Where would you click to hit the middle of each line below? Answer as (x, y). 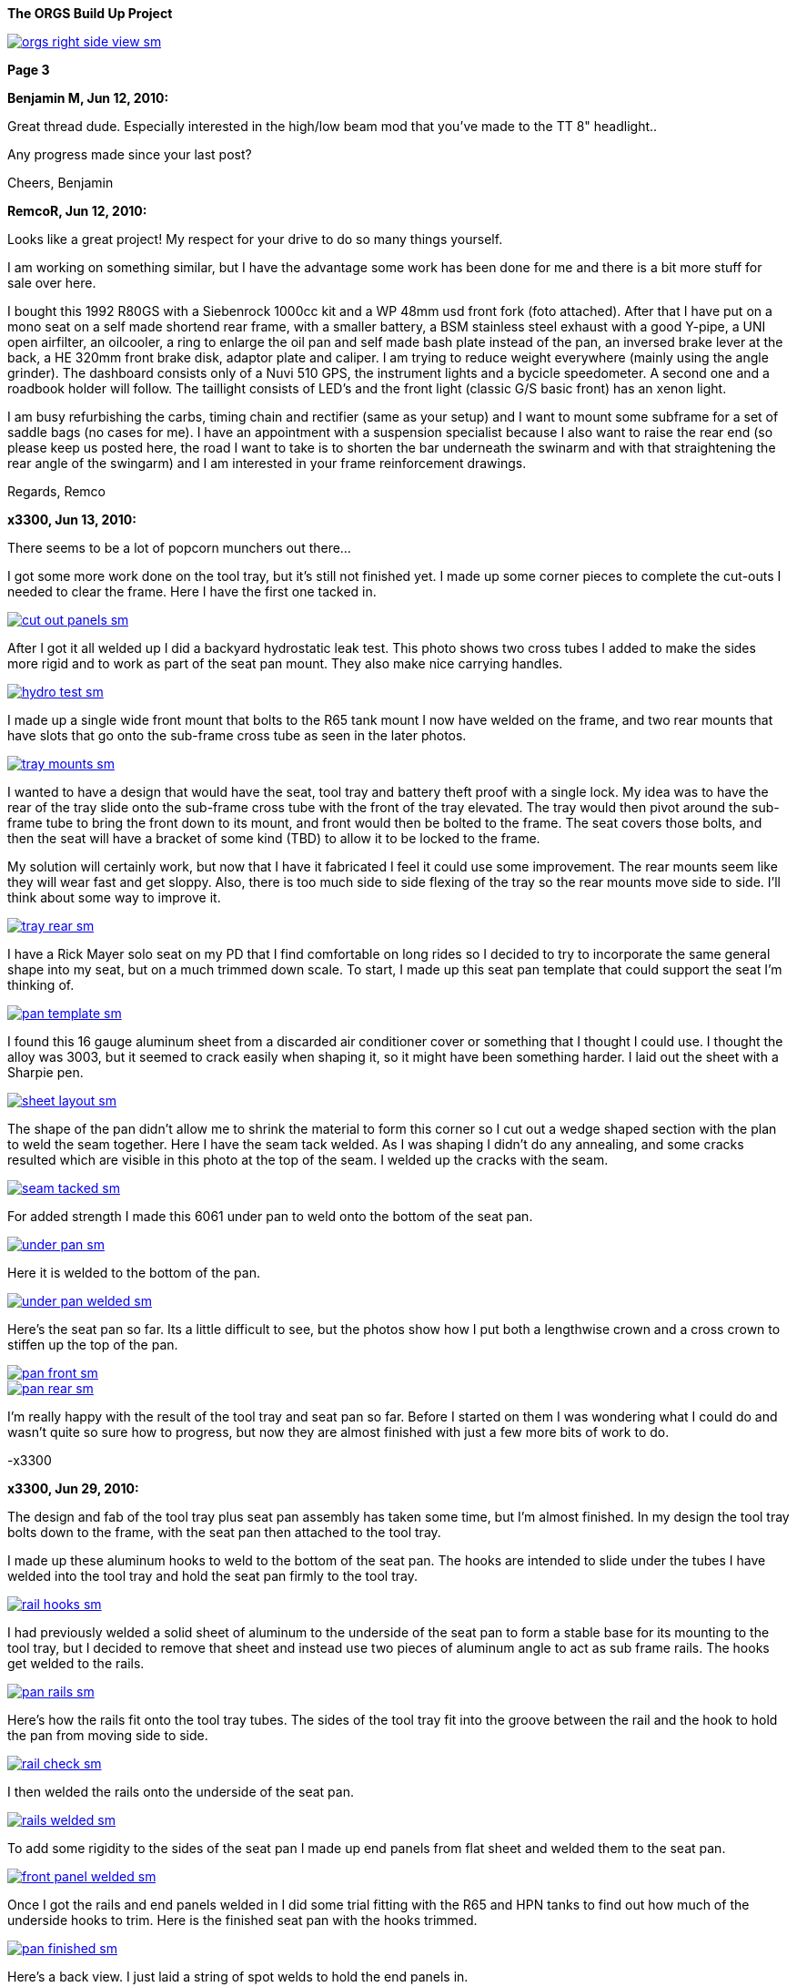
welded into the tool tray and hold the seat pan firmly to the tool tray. (212, 1576)
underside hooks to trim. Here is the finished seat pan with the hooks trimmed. (242, 1920)
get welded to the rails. (76, 1663)
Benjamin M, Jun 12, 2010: (88, 98)
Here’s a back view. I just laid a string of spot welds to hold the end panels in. (238, 1977)
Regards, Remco (57, 491)
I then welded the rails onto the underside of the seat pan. (181, 1792)
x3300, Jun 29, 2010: (73, 1488)
